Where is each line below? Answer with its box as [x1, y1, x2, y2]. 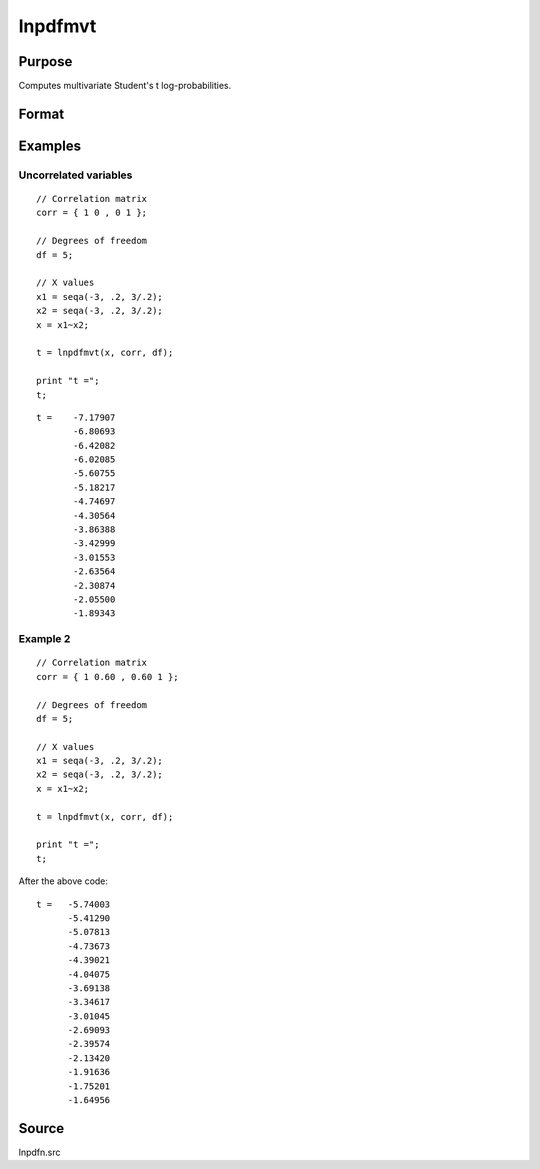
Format [18, 105, 65, 122]
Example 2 [18, 632, 71, 646]
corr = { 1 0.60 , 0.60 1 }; [36, 671, 179, 682]
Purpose [18, 53, 73, 70]
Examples [18, 137, 82, 154]
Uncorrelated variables [18, 168, 133, 182]
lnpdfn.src [18, 1146, 61, 1158]
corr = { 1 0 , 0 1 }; [36, 207, 148, 219]
